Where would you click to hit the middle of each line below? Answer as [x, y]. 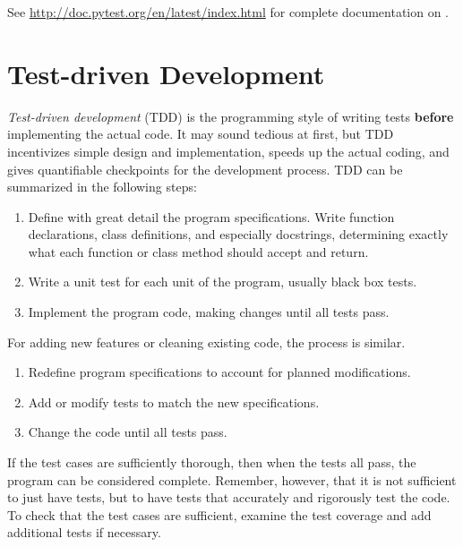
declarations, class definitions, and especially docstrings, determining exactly [238, 234]
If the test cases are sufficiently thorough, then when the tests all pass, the [212, 462]
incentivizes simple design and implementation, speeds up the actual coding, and [228, 151]
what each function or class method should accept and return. [198, 251]
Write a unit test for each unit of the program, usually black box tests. [223, 282]
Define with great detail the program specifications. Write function [211, 216]
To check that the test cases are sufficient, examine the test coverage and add [219, 514]
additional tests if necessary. [84, 532]
